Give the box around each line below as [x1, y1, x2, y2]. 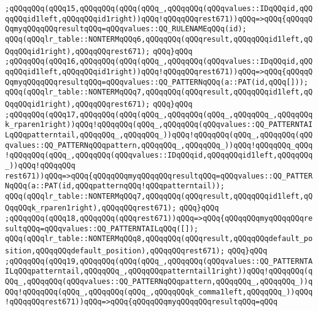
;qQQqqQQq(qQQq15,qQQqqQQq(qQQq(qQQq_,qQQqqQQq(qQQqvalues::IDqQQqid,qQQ [5, 4, 313, 13]
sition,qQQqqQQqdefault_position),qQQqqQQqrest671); [5, 247, 225, 256]
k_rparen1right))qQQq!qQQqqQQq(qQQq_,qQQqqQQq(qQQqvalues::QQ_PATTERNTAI [5, 120, 313, 129]
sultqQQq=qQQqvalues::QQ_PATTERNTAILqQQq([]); [5, 224, 198, 233]
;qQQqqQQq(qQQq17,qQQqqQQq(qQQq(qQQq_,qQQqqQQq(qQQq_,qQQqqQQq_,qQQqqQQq [5, 110, 313, 119]
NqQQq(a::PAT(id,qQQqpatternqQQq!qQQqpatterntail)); [5, 182, 225, 191]
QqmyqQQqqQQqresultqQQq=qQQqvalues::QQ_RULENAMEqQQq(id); [5, 25, 247, 34]
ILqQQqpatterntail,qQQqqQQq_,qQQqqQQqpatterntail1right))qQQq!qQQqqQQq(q [5, 267, 313, 276]
